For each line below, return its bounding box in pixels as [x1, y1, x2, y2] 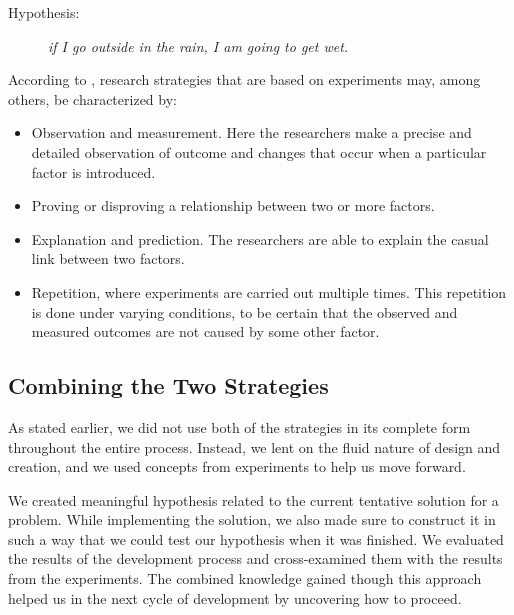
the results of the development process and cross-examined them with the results [8, 548, 503, 569]
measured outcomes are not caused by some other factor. [31, 321, 380, 342]
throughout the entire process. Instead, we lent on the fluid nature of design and [8, 436, 501, 457]
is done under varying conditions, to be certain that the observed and [31, 301, 458, 322]
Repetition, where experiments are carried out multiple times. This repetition [31, 281, 507, 302]
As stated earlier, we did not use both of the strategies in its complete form [8, 416, 471, 437]
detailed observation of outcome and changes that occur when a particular [31, 141, 487, 162]
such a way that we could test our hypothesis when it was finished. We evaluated [8, 528, 504, 549]
